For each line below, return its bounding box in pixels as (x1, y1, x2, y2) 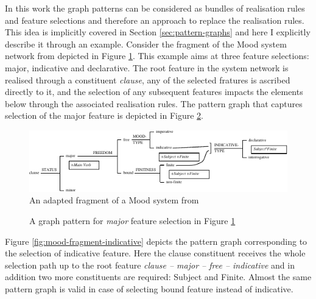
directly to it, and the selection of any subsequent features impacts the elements (5, 85, 303, 98)
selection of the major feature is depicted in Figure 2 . (5, 109, 203, 122)
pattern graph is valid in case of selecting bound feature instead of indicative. (5, 282, 293, 295)
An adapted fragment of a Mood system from (29, 194, 199, 206)
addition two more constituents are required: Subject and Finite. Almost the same (5, 270, 312, 283)
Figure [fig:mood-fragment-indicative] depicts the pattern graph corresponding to (5, 234, 307, 247)
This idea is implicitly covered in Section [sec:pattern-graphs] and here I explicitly (5, 26, 311, 38)
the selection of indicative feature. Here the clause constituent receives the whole (5, 247, 306, 259)
